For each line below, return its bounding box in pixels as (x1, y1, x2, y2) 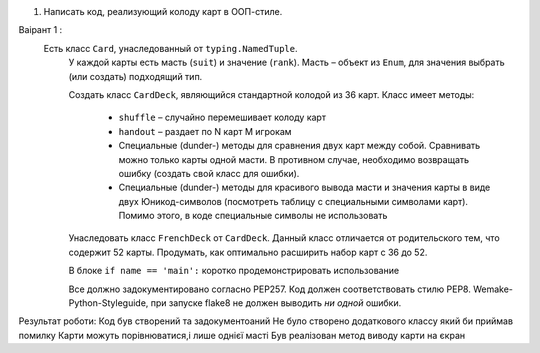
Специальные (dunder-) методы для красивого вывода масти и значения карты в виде (118, 181, 491, 194)
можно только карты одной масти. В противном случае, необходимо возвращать (118, 153, 470, 165)
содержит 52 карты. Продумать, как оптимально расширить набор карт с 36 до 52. (68, 246, 428, 258)
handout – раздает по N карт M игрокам (118, 125, 292, 137)
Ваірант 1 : (18, 24, 63, 36)
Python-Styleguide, (68, 297, 149, 309)
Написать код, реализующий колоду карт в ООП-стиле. (43, 6, 283, 17)
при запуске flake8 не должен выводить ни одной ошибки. (150, 297, 402, 309)
